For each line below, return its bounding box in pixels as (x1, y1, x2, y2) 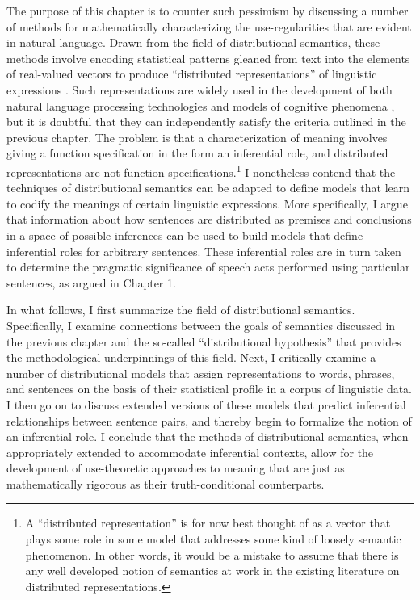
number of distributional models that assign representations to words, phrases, (6, 364, 395, 381)
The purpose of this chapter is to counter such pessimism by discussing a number (6, 2, 409, 19)
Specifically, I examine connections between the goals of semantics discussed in (6, 317, 396, 334)
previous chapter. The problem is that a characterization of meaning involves (6, 128, 388, 145)
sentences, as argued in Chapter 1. (6, 274, 176, 291)
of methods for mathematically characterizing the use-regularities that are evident (6, 18, 412, 35)
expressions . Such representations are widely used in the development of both (6, 81, 393, 98)
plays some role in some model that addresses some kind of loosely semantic (25, 531, 401, 548)
